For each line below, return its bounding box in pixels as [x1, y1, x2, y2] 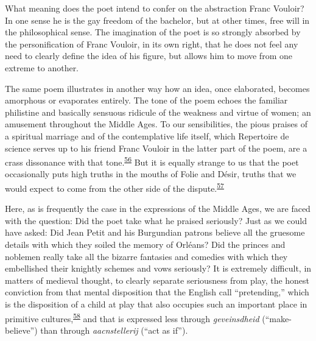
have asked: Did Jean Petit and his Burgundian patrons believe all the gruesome [5, 226, 305, 239]
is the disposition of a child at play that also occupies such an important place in [5, 297, 307, 310]
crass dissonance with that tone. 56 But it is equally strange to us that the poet [5, 154, 299, 168]
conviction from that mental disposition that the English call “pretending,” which [5, 286, 309, 298]
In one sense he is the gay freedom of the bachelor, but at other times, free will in [5, 13, 310, 26]
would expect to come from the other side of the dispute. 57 [5, 180, 224, 194]
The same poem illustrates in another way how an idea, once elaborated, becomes [5, 82, 310, 94]
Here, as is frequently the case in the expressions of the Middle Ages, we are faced [5, 202, 311, 215]
